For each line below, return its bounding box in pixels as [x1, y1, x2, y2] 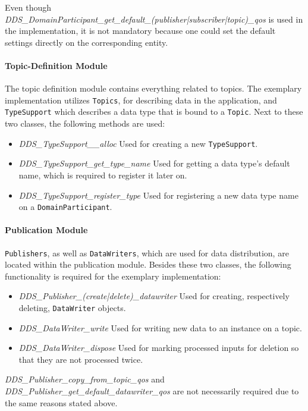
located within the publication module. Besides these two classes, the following [5, 258, 291, 271]
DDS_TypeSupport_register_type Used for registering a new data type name [18, 189, 298, 201]
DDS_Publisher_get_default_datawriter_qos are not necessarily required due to [5, 385, 299, 397]
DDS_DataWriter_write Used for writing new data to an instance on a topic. [18, 321, 302, 334]
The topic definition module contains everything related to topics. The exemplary [5, 82, 302, 95]
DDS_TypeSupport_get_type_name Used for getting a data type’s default [18, 157, 290, 170]
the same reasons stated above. [5, 396, 118, 409]
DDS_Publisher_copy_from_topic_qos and [5, 373, 165, 385]
